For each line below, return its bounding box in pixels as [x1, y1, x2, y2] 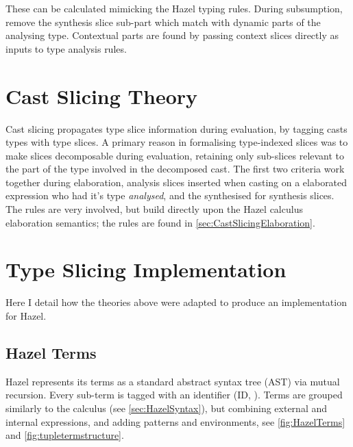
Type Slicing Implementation [5, 255, 287, 283]
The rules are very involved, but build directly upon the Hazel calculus [5, 202, 303, 216]
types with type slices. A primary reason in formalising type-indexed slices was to [5, 135, 348, 149]
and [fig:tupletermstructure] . [5, 428, 124, 442]
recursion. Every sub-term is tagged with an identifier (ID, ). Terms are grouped [5, 387, 343, 402]
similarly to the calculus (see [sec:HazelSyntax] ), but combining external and [5, 400, 328, 415]
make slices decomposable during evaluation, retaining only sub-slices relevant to [5, 148, 345, 162]
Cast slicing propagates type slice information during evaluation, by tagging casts [5, 121, 348, 136]
